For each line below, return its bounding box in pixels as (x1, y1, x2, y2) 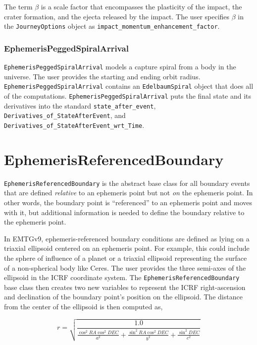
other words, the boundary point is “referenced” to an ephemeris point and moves (4, 197, 253, 207)
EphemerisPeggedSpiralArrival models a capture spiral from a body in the (4, 61, 236, 72)
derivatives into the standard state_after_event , (4, 100, 156, 111)
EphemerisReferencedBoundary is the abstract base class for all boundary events (4, 177, 250, 188)
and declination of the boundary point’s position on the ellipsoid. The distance (4, 291, 243, 302)
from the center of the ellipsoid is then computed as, (4, 301, 163, 311)
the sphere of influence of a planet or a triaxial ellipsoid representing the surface (4, 252, 247, 263)
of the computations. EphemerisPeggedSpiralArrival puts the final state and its (4, 90, 252, 101)
